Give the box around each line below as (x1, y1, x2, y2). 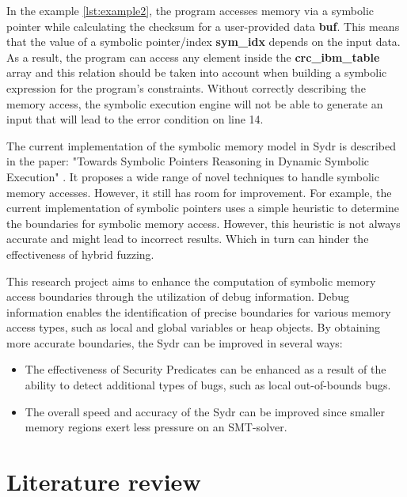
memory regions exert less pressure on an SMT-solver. (25, 419, 287, 435)
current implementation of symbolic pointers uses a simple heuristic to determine (6, 199, 400, 216)
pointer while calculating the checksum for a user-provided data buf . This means (6, 17, 400, 34)
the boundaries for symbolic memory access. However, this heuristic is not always (6, 214, 401, 231)
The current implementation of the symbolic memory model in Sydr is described (6, 137, 396, 154)
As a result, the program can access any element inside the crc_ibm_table (6, 48, 380, 65)
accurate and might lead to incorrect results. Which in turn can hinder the (6, 230, 369, 247)
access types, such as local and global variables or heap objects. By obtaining (6, 319, 381, 336)
